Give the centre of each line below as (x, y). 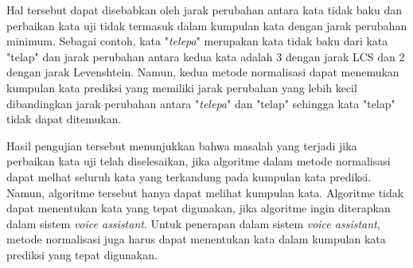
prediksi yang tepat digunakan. (82, 254)
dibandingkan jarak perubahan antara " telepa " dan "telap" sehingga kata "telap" (201, 103)
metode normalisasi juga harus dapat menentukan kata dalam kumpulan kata (196, 239)
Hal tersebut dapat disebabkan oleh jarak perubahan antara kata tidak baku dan (205, 10)
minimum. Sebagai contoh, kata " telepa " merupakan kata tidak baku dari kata (197, 41)
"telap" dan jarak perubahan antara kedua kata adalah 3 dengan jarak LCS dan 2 (206, 56)
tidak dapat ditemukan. (64, 119)
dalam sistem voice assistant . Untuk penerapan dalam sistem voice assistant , (193, 223)
